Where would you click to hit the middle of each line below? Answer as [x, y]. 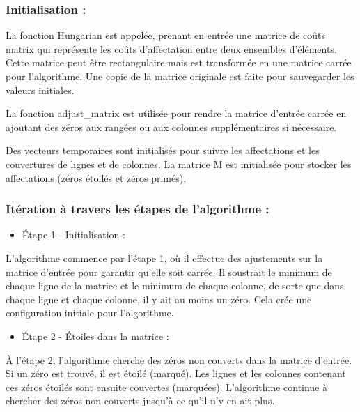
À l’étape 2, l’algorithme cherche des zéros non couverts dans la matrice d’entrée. [179, 359]
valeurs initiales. [40, 90]
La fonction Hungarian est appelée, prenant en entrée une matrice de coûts [165, 35]
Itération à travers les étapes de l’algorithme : [138, 209]
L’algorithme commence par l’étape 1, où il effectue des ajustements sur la [164, 258]
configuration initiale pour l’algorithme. [90, 313]
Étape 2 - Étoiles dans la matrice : [95, 336]
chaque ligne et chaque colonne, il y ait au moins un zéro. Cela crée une [159, 299]
